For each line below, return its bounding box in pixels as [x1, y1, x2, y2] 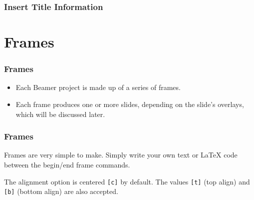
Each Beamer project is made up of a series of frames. [15, 82, 181, 92]
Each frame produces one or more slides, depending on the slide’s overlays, [15, 99, 244, 109]
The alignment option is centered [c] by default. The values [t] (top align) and [4, 176, 250, 186]
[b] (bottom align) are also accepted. [4, 186, 118, 196]
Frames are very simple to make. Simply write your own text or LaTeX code [4, 149, 238, 160]
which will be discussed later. [15, 108, 105, 119]
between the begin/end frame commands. [4, 159, 130, 170]
